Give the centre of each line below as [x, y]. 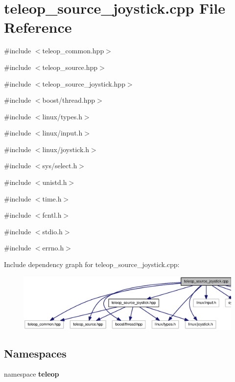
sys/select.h [60, 166]
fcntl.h [52, 215]
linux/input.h [62, 133]
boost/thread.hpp [69, 100]
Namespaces [35, 353]
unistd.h [55, 182]
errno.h [53, 248]
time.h [52, 198]
